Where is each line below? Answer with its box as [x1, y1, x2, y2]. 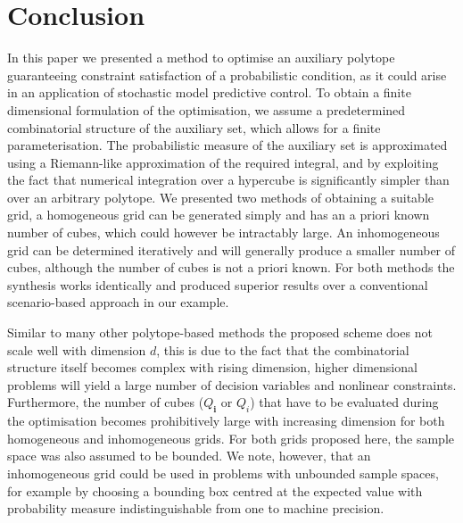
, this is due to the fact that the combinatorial [156, 340, 409, 359]
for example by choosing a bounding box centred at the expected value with [7, 481, 423, 500]
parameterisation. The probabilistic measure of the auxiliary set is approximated [7, 136, 448, 154]
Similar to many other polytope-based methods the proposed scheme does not [7, 323, 433, 342]
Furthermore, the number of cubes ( [7, 393, 204, 411]
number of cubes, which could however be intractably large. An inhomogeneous [7, 223, 440, 242]
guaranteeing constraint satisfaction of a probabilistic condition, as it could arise [7, 65, 447, 84]
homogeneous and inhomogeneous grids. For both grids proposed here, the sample [7, 428, 454, 447]
